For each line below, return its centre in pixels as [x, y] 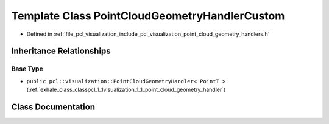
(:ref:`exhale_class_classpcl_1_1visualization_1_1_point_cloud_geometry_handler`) [126, 90]
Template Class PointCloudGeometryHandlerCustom [148, 16]
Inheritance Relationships [61, 51]
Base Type [27, 69]
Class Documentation [53, 107]
